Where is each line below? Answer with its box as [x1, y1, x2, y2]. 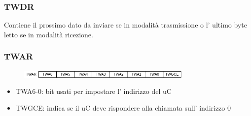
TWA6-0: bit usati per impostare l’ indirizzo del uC [15, 86, 172, 96]
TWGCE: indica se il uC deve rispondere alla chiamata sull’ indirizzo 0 [15, 102, 231, 113]
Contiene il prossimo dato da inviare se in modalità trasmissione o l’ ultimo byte [4, 20, 247, 30]
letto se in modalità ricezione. [4, 29, 93, 39]
